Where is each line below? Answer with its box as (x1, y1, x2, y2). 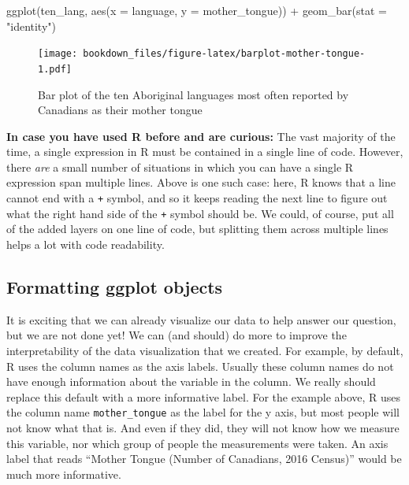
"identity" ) (6, 17, 56, 34)
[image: (38, 48, 78, 60)
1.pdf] (38, 63, 72, 75)
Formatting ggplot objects (6, 274, 223, 298)
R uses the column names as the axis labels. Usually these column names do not (6, 357, 394, 374)
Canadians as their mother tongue (38, 102, 203, 118)
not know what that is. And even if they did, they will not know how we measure (6, 419, 400, 435)
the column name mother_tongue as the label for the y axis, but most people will (6, 404, 400, 420)
